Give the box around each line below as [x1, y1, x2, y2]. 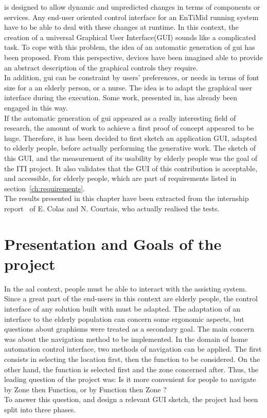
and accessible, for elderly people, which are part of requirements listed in [4, 173, 237, 184]
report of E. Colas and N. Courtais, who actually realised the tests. [4, 203, 220, 213]
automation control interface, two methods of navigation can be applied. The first [4, 343, 262, 354]
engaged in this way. [4, 102, 68, 113]
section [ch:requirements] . [4, 183, 85, 193]
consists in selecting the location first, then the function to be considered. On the [4, 353, 260, 364]
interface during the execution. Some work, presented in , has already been [4, 92, 238, 103]
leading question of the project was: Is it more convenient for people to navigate [4, 374, 256, 385]
